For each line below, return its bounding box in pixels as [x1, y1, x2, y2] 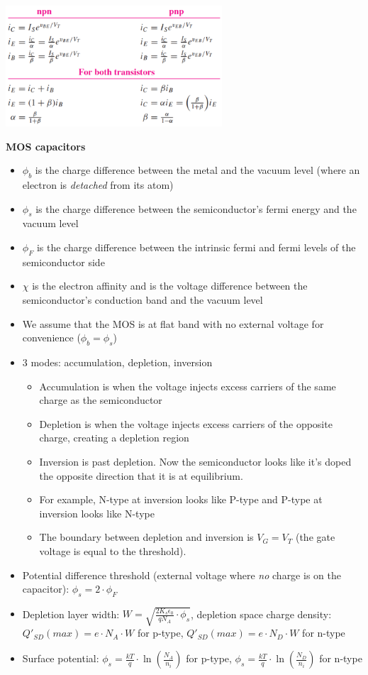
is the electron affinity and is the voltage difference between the [32, 278, 308, 293]
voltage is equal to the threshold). [39, 543, 186, 558]
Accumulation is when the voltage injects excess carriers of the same [39, 378, 336, 393]
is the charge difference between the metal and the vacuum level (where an [35, 163, 360, 177]
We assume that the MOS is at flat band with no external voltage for [22, 316, 324, 331]
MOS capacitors [6, 138, 86, 153]
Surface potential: [22, 651, 99, 666]
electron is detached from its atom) [22, 177, 174, 192]
